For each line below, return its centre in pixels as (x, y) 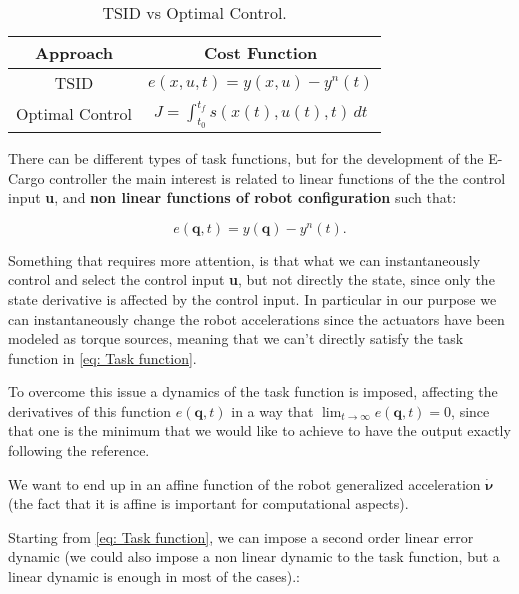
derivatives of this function (90, 410)
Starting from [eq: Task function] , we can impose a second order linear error (241, 536)
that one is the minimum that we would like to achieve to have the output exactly (259, 430)
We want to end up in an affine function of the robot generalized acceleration (244, 483)
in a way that (272, 410)
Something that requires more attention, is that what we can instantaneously (244, 259)
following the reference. (79, 450)
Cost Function (260, 52)
